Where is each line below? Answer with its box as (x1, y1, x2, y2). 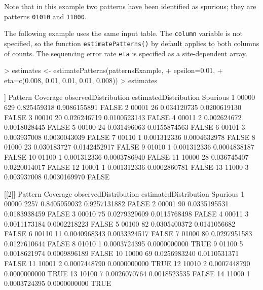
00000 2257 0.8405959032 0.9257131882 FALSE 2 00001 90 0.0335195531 (4, 198, 229, 209)
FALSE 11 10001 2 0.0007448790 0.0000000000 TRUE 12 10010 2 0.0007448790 (4, 258, 250, 268)
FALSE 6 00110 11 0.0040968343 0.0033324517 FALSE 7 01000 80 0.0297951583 (4, 228, 252, 239)
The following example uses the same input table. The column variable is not (4, 28, 243, 39)
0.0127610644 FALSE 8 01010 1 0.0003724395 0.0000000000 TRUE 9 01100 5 (4, 238, 243, 248)
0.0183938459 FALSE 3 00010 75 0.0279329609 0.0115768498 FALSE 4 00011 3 (4, 208, 249, 219)
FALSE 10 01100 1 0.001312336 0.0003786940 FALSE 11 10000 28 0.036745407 (4, 151, 249, 162)
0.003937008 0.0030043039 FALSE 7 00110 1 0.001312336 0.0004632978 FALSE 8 (4, 131, 255, 142)
